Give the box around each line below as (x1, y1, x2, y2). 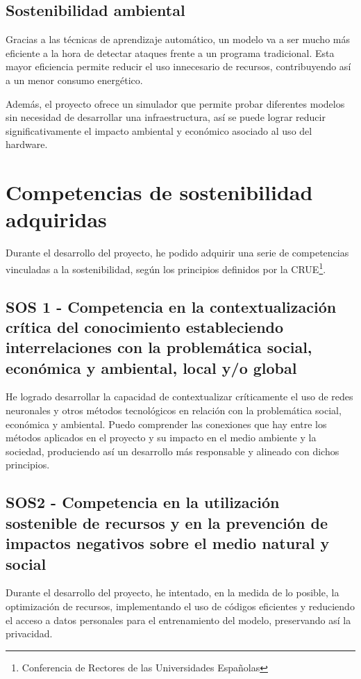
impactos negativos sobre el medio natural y (6, 532, 330, 554)
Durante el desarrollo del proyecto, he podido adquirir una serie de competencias (6, 245, 349, 260)
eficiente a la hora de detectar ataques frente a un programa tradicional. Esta (6, 45, 335, 60)
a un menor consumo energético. (6, 72, 143, 87)
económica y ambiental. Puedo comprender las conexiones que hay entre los (6, 416, 327, 431)
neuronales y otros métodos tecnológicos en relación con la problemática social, (6, 403, 342, 418)
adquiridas (6, 205, 107, 234)
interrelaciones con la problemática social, (6, 336, 312, 358)
